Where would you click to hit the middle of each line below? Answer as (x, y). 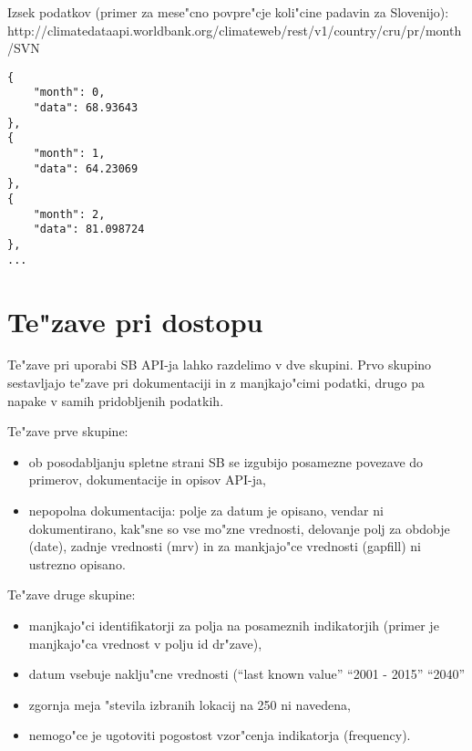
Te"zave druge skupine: (72, 595)
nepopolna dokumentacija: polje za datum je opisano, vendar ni (206, 510)
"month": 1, (69, 154)
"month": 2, (69, 214)
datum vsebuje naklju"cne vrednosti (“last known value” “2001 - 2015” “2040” (247, 674)
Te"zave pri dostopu (135, 321)
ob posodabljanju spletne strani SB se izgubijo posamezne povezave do (226, 461)
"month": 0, (69, 93)
